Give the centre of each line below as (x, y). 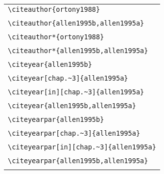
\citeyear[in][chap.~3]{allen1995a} (76, 92)
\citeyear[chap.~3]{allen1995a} (68, 78)
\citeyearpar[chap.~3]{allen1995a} (74, 133)
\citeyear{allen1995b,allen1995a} (72, 106)
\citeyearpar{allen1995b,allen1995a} (78, 161)
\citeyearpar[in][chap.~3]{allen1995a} (82, 147)
